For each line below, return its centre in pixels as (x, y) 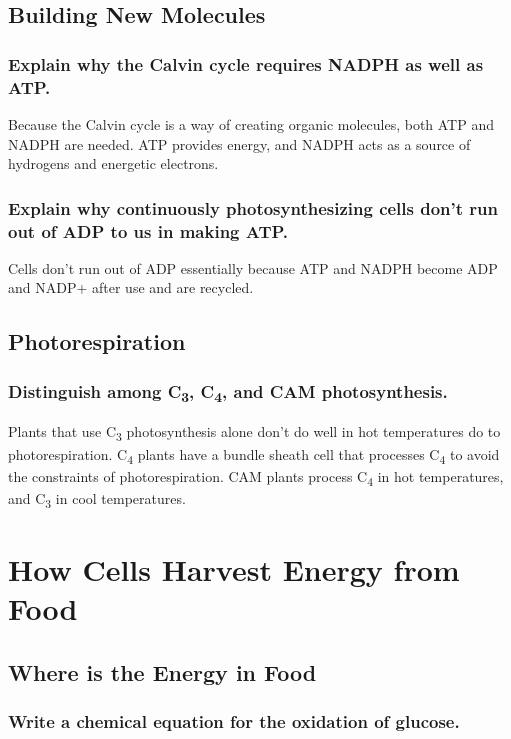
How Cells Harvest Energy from (234, 569)
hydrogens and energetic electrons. (113, 163)
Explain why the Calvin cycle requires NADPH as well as (246, 63)
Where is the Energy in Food (162, 671)
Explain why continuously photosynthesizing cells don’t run (253, 207)
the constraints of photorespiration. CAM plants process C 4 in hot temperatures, (256, 477)
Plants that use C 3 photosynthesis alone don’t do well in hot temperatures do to (254, 433)
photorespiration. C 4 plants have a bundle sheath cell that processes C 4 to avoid (254, 455)
